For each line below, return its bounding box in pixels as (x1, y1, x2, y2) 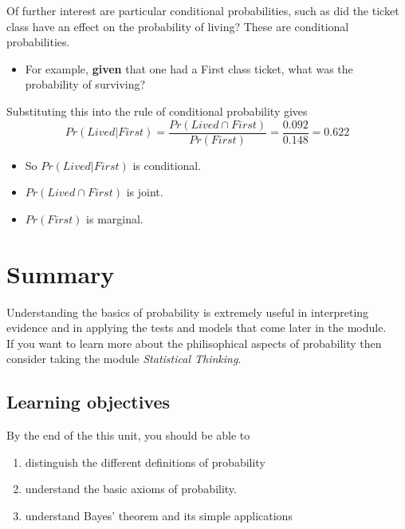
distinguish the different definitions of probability (25, 453, 265, 470)
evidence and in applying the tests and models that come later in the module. (6, 319, 387, 336)
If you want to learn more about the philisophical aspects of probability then (6, 334, 382, 351)
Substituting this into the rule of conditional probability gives (6, 102, 308, 119)
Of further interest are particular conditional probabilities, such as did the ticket (6, 2, 399, 18)
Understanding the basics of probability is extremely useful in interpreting (6, 303, 369, 320)
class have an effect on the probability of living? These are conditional (6, 18, 349, 34)
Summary (6, 257, 115, 290)
